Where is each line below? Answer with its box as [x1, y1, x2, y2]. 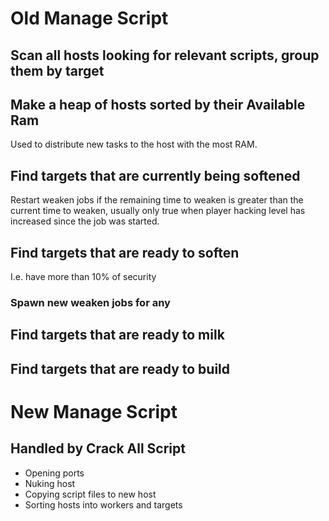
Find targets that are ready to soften [10, 244, 240, 261]
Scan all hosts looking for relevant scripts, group [10, 47, 320, 64]
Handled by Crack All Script [10, 440, 186, 457]
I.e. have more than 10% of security [10, 271, 157, 283]
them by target [10, 62, 105, 79]
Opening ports [24, 467, 85, 479]
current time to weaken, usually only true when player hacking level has [10, 205, 306, 217]
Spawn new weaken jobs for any [10, 295, 171, 309]
